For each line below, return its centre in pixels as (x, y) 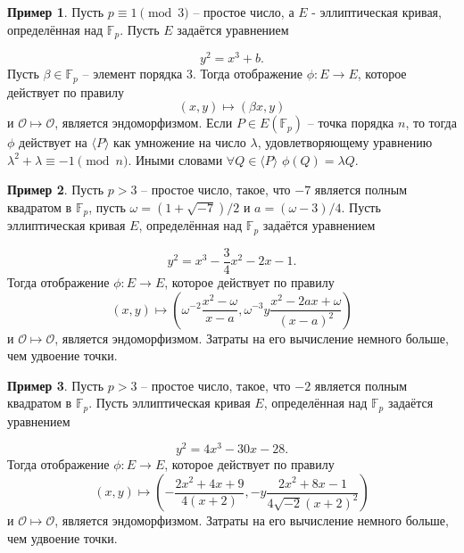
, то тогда (431, 123)
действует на (53, 142)
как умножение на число (180, 142)
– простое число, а (244, 12)
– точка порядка (351, 123)
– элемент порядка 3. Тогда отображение (193, 74)
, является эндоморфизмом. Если (144, 123)
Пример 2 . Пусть (56, 190)
